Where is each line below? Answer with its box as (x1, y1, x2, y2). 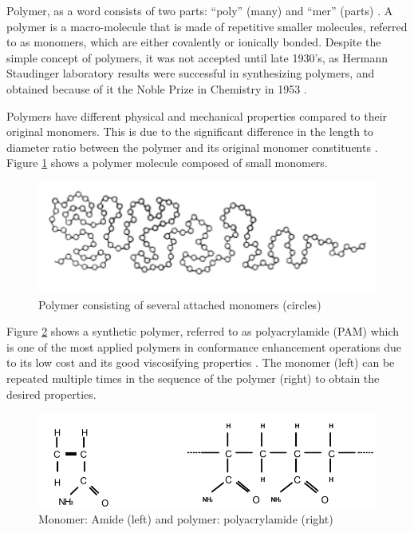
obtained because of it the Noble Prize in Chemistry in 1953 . (6, 80, 307, 97)
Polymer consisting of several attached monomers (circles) (38, 296, 321, 312)
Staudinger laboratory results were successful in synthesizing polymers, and (6, 65, 375, 82)
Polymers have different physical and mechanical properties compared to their (6, 107, 388, 124)
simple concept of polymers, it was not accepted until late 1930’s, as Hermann (6, 49, 388, 66)
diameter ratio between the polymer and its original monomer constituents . (6, 138, 378, 155)
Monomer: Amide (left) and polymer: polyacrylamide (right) (38, 511, 333, 527)
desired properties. (6, 385, 97, 402)
